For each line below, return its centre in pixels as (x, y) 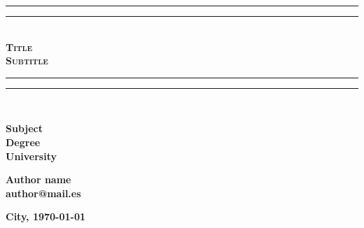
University (31, 156)
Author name (38, 179)
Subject (24, 128)
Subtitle (27, 60)
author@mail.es (43, 193)
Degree (23, 142)
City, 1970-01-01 (46, 216)
